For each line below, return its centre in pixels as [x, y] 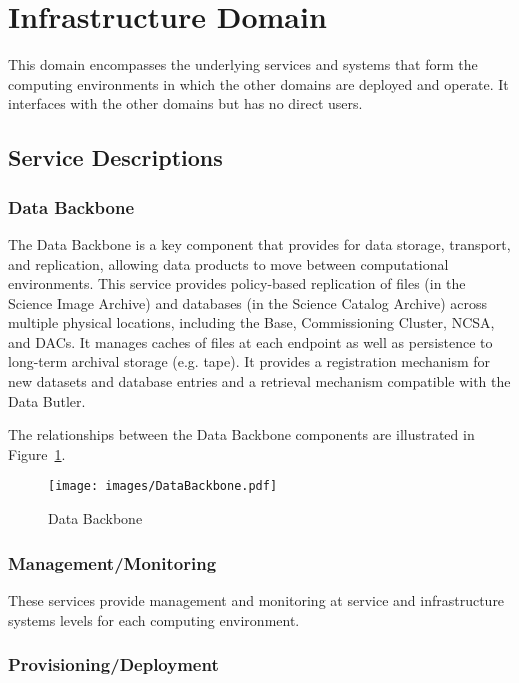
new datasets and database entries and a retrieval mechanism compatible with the [259, 381]
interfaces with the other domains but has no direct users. [185, 103]
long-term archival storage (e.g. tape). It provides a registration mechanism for [249, 361]
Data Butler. [47, 400]
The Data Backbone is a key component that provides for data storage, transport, [259, 243]
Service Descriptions [115, 157]
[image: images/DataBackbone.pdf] [163, 486]
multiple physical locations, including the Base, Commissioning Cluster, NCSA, [251, 322]
